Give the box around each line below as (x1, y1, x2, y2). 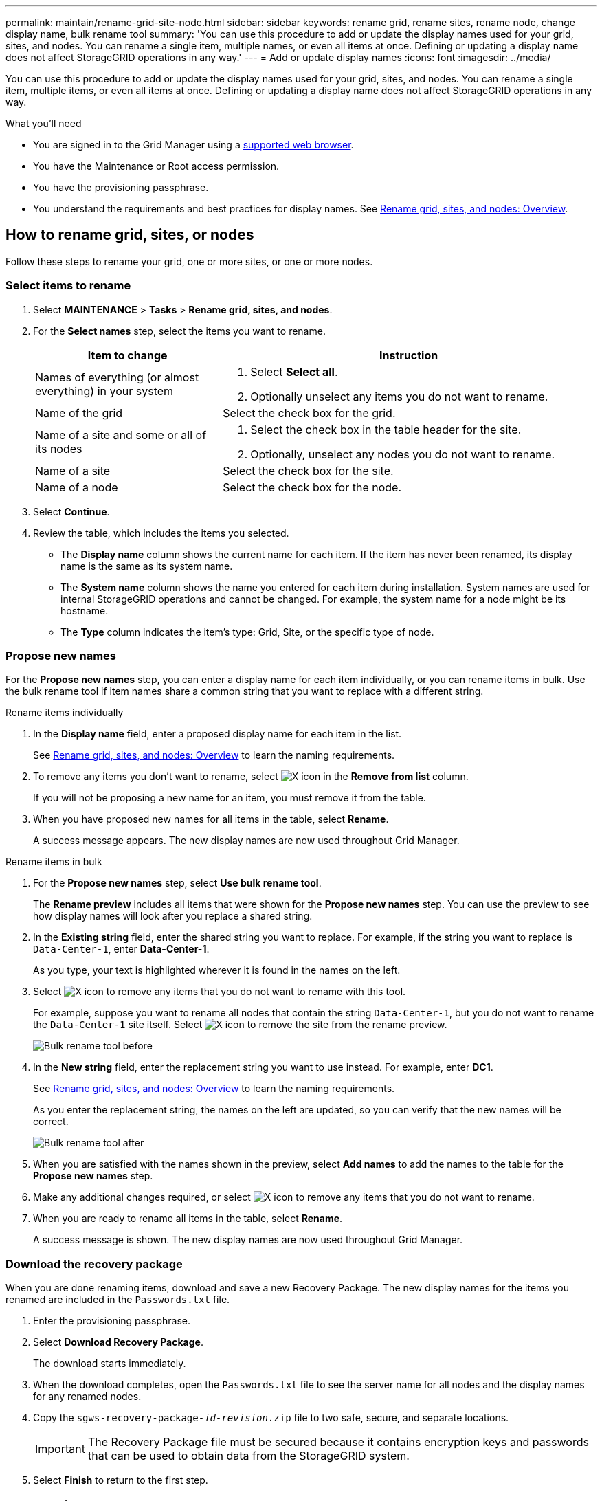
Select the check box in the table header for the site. (250, 422, 522, 436)
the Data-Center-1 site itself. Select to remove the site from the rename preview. (33, 1019, 447, 1031)
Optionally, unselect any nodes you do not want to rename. (250, 447, 555, 461)
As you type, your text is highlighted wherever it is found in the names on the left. (33, 964, 401, 977)
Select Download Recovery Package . (33, 1336, 203, 1348)
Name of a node (35, 480, 118, 494)
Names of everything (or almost (35, 370, 199, 384)
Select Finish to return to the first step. (33, 1474, 208, 1487)
